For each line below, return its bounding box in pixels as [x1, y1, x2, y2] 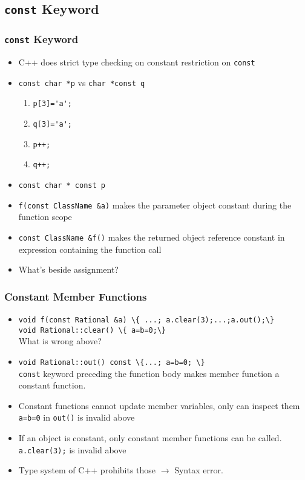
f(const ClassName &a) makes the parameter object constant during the [18, 198, 292, 211]
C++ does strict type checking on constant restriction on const [18, 56, 255, 68]
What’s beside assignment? [18, 263, 119, 276]
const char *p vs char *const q [18, 76, 145, 88]
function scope [18, 210, 72, 223]
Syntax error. [174, 464, 223, 476]
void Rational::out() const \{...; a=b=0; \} [18, 358, 205, 367]
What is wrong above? [18, 335, 102, 347]
